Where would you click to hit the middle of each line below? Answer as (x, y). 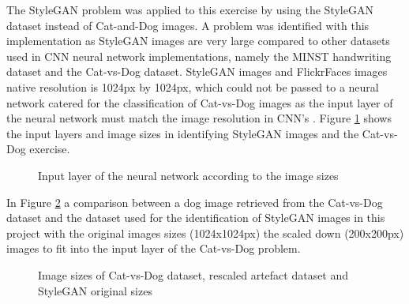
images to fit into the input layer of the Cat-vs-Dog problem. (154, 248)
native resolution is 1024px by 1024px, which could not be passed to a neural (193, 86)
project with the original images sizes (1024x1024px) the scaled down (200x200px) (205, 233)
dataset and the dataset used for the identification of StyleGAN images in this (196, 218)
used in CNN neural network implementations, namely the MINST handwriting (199, 56)
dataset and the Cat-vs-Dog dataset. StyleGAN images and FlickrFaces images (197, 71)
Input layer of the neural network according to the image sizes (188, 175)
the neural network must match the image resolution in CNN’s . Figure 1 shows (199, 118)
